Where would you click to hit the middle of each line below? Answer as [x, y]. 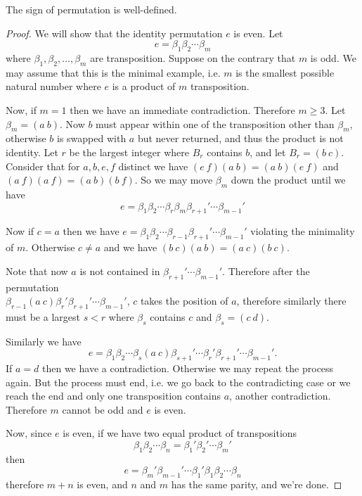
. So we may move [174, 180]
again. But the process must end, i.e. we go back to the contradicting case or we [178, 382]
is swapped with [92, 138]
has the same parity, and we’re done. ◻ [257, 484]
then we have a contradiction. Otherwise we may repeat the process [188, 368]
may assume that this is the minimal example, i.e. [113, 72]
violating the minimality [303, 231]
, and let [268, 152]
